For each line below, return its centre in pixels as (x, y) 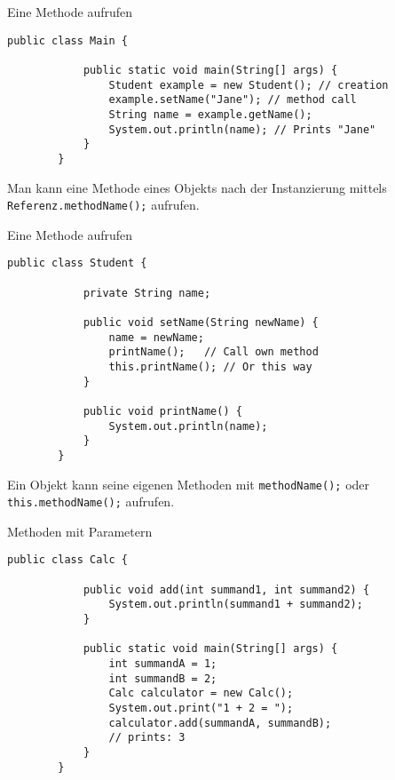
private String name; (147, 293)
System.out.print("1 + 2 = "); (201, 708)
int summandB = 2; (163, 678)
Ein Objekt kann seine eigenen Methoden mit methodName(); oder (189, 484)
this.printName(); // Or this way (210, 366)
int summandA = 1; (163, 664)
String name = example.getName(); (210, 114)
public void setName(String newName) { (201, 322)
